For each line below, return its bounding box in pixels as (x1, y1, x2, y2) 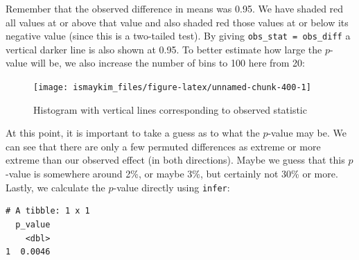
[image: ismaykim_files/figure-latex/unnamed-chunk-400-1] (33, 83, 311, 93)
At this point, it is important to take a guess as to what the (6, 125, 260, 140)
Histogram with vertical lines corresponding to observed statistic (33, 102, 307, 116)
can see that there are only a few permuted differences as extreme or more (6, 139, 321, 153)
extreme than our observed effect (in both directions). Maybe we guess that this (6, 153, 345, 167)
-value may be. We (268, 125, 347, 140)
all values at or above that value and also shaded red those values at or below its (6, 15, 349, 29)
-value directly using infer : (113, 180, 230, 194)
